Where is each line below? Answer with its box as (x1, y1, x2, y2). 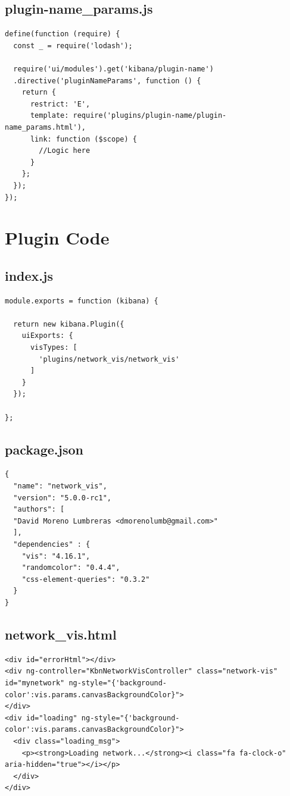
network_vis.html (5, 625, 117, 643)
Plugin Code (5, 225, 110, 250)
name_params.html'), (5, 123, 86, 131)
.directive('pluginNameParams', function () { (13, 76, 201, 85)
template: (30, 111, 69, 120)
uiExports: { (21, 331, 73, 340)
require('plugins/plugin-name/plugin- (73, 111, 227, 120)
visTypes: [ (30, 343, 77, 352)
